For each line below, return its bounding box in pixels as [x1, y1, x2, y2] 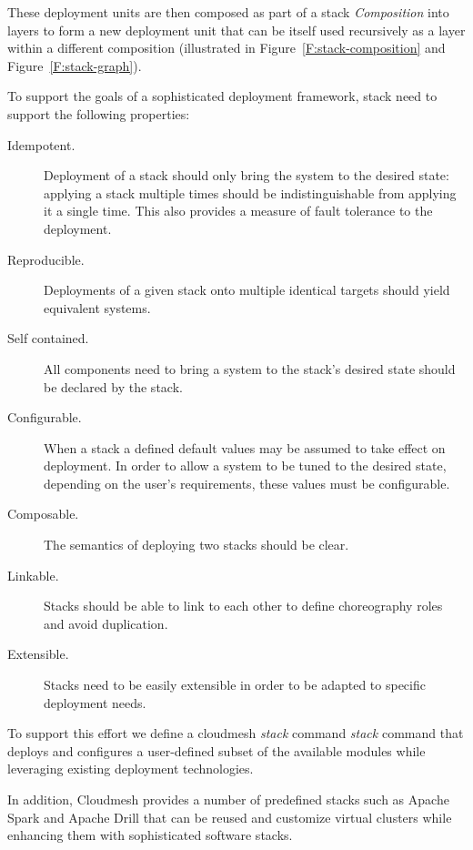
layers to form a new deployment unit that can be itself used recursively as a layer [7, 20, 466, 39]
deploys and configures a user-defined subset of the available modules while [7, 741, 426, 760]
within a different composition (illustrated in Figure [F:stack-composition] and [7, 38, 446, 57]
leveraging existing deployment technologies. [7, 759, 254, 778]
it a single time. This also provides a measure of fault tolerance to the [44, 201, 433, 220]
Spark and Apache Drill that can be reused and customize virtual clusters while [7, 807, 452, 826]
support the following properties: [7, 104, 190, 123]
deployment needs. [44, 693, 146, 712]
